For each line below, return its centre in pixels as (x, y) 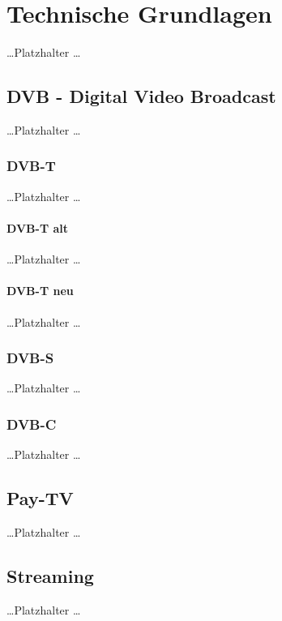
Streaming (50, 575)
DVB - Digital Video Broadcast (141, 96)
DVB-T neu (40, 291)
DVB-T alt (37, 227)
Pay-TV (40, 498)
